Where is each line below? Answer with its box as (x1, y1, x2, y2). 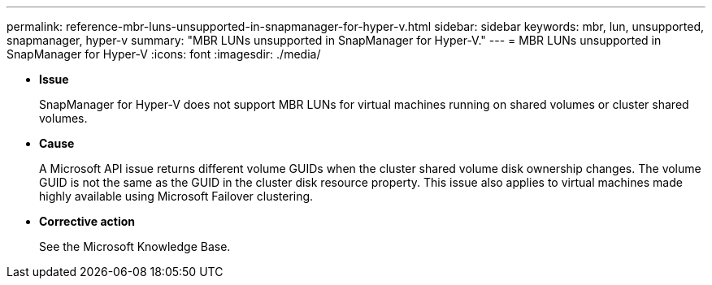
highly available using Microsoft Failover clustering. (39, 189, 314, 203)
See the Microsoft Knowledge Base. (39, 240, 231, 253)
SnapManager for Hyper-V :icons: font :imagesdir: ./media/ (7, 47, 321, 61)
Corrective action (39, 214, 135, 228)
